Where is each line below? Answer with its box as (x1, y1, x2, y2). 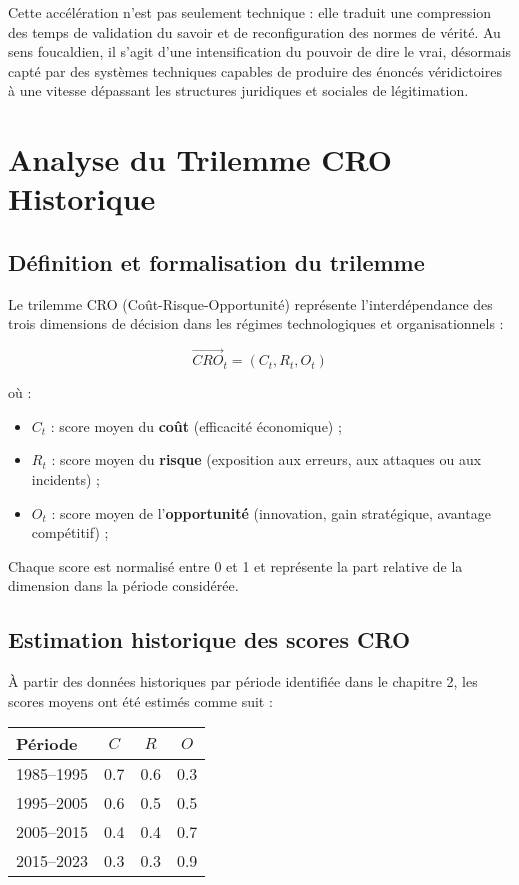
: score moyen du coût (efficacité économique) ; (50, 415, 342, 436)
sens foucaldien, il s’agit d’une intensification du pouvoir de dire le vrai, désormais (8, 41, 512, 62)
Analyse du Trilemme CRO (8, 139, 392, 180)
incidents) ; (31, 468, 100, 489)
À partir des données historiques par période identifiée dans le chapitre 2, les (8, 671, 478, 692)
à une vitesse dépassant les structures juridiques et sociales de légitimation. (8, 80, 469, 101)
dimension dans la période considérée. (8, 575, 239, 596)
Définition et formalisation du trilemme (8, 246, 425, 277)
